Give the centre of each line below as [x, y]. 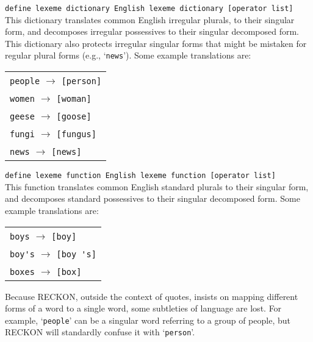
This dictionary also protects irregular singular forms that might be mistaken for [156, 43]
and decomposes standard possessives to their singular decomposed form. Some [153, 198]
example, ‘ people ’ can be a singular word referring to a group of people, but [148, 320]
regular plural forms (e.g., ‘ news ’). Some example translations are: [128, 55]
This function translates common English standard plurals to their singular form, [157, 186]
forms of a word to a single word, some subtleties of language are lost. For [143, 308]
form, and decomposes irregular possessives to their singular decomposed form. [152, 31]
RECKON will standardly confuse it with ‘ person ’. [100, 332]
